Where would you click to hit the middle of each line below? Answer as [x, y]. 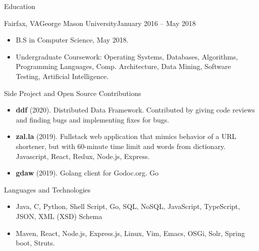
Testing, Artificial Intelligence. [62, 76]
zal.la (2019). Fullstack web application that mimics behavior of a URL [126, 136]
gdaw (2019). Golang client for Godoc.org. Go [87, 173]
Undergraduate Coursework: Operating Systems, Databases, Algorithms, [127, 56]
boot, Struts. [35, 243]
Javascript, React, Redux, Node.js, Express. [83, 156]
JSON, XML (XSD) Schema [59, 216]
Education [20, 6]
